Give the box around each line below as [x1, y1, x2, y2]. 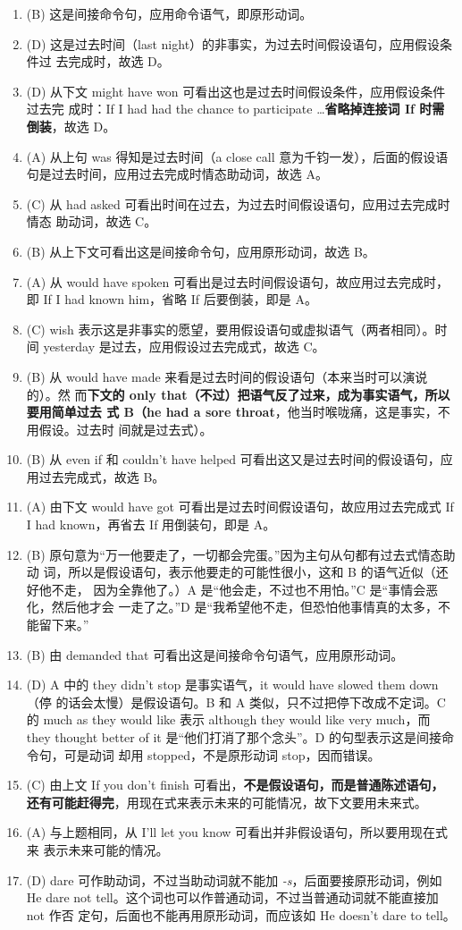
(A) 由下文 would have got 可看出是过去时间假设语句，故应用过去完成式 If [26, 497, 454, 516]
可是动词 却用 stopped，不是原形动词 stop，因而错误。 [63, 745, 381, 764]
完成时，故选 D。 [68, 52, 170, 71]
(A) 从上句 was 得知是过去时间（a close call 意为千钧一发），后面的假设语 [26, 147, 449, 165]
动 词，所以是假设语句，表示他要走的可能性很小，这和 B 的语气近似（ [26, 562, 436, 581]
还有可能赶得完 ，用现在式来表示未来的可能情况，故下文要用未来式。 [26, 792, 427, 811]
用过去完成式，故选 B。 [26, 467, 165, 486]
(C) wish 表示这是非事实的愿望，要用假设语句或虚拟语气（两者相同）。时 [26, 319, 448, 338]
